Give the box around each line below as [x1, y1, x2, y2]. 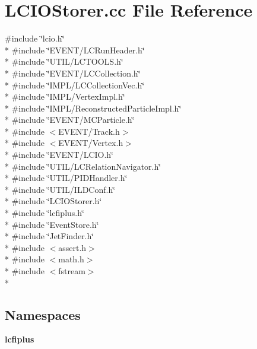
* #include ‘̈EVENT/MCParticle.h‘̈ [5, 113, 135, 126]
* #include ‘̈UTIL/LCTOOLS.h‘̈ [5, 55, 123, 68]
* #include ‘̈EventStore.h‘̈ [5, 218, 99, 230]
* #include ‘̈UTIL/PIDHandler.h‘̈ [5, 172, 128, 184]
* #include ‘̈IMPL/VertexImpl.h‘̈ [5, 90, 125, 103]
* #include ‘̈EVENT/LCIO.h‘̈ [5, 148, 114, 161]
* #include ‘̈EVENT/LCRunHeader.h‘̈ [5, 43, 145, 56]
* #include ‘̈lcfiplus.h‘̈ [5, 207, 84, 219]
